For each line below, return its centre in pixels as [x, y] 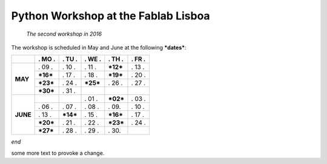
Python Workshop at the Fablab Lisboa [111, 16]
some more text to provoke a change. [58, 153]
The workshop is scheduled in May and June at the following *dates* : [99, 47]
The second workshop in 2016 [64, 34]
